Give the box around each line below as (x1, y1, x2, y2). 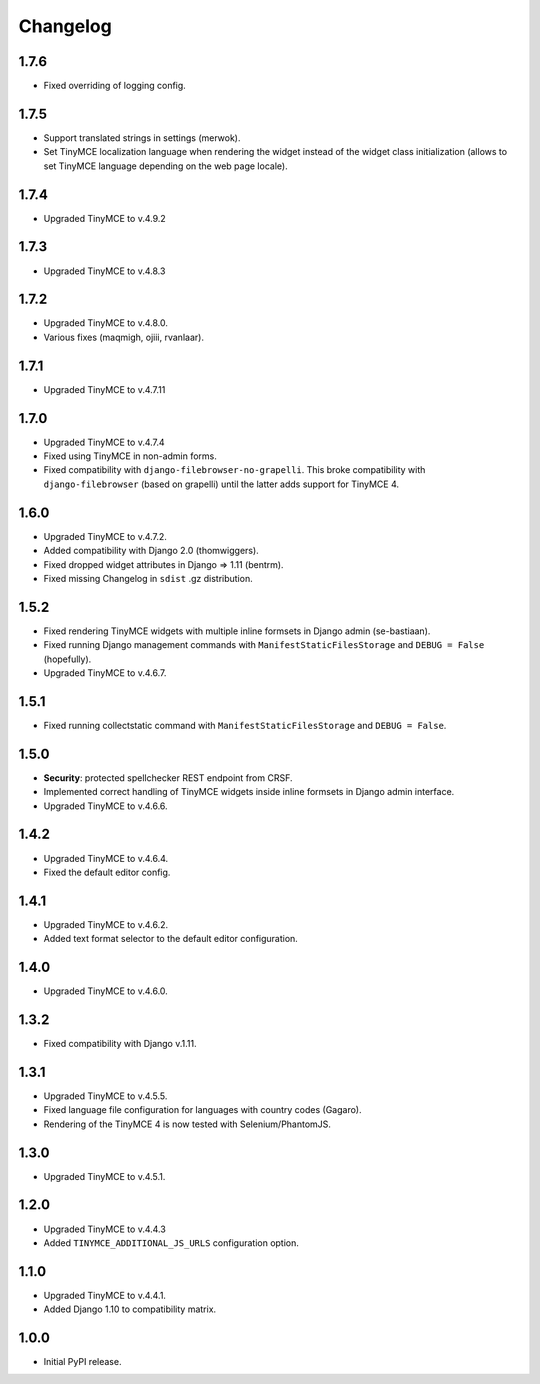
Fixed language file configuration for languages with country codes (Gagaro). (43, 1104, 362, 1116)
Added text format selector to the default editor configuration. (43, 933, 299, 945)
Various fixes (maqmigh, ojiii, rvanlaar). (43, 331, 205, 343)
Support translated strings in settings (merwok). (43, 131, 241, 144)
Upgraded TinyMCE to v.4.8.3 (43, 265, 166, 277)
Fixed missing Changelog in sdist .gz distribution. (43, 572, 254, 584)
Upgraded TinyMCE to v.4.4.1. (43, 1289, 167, 1301)
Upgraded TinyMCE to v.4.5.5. (43, 1090, 168, 1102)
